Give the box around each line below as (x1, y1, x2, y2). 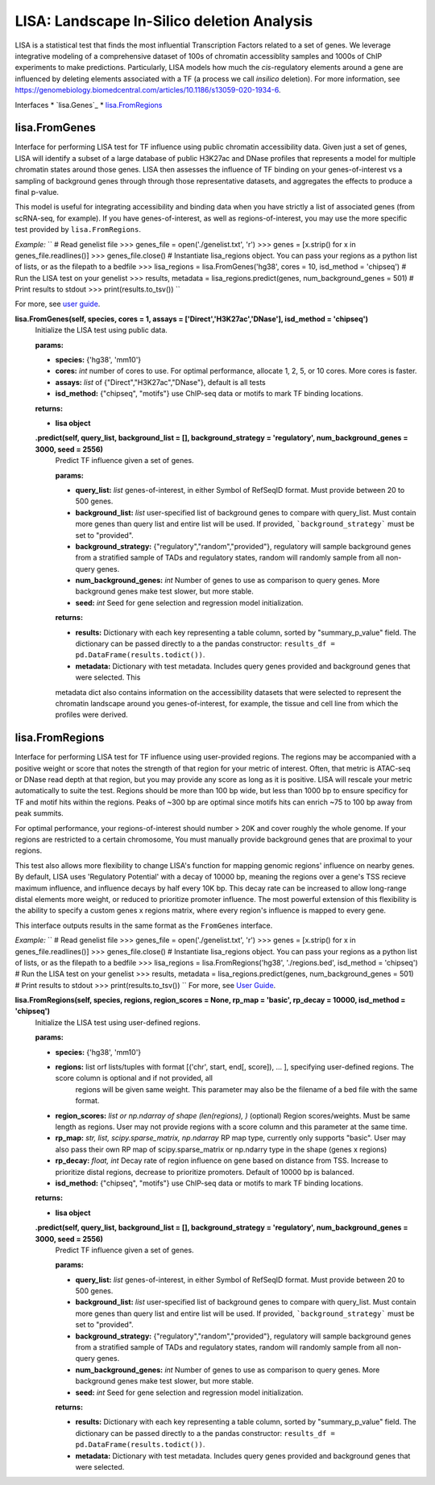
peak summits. (14, 809, 64, 818)
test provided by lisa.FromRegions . (14, 225, 141, 234)
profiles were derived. (55, 709, 128, 720)
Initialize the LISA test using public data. (35, 325, 168, 335)
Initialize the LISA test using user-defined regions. (35, 1017, 201, 1027)
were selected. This (75, 672, 141, 682)
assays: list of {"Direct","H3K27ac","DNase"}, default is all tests (55, 377, 266, 387)
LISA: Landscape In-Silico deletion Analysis (14, 12, 313, 30)
